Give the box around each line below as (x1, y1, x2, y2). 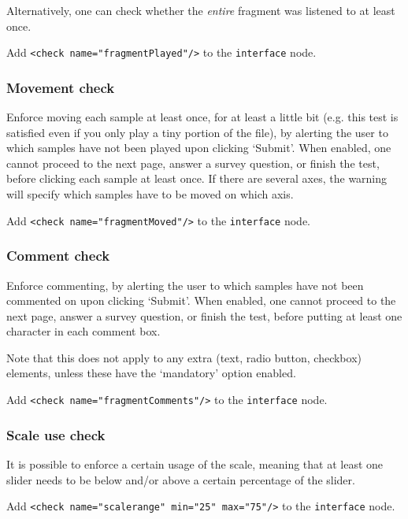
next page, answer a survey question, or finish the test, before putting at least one (6, 307, 402, 324)
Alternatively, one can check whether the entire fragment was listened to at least (6, 2, 395, 18)
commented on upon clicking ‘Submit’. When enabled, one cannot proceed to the (6, 292, 396, 309)
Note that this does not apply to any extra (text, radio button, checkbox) (6, 349, 362, 365)
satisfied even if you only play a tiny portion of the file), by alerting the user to (6, 124, 388, 140)
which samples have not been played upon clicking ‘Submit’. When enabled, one (6, 139, 391, 156)
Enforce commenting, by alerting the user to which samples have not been (6, 276, 364, 293)
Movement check (6, 77, 115, 97)
